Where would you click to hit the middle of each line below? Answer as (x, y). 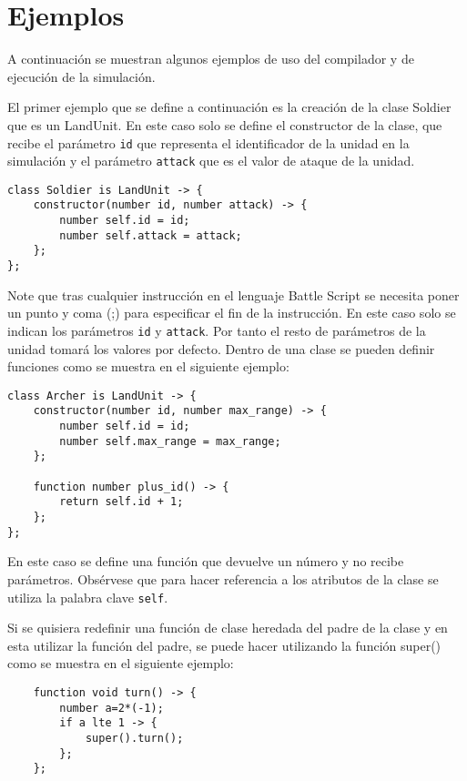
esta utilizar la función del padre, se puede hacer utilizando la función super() (224, 645)
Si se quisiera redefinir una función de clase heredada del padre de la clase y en (228, 628)
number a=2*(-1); (112, 708)
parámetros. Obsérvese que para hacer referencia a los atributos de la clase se (223, 578)
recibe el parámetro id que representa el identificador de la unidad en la (208, 142)
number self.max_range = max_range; (170, 441)
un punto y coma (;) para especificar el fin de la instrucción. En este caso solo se (232, 313)
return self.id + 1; (122, 502)
